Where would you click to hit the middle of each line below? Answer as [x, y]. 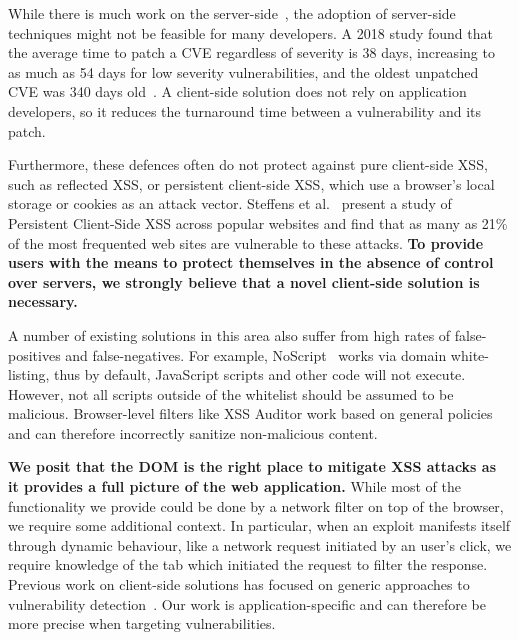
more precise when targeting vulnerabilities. [142, 623]
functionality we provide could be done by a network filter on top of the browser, [256, 505]
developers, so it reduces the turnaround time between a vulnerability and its [245, 110]
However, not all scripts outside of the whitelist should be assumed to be [231, 393]
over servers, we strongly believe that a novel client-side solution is [244, 281]
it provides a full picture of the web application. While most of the [234, 486]
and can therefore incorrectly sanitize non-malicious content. [193, 432]
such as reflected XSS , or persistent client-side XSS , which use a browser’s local [251, 183]
